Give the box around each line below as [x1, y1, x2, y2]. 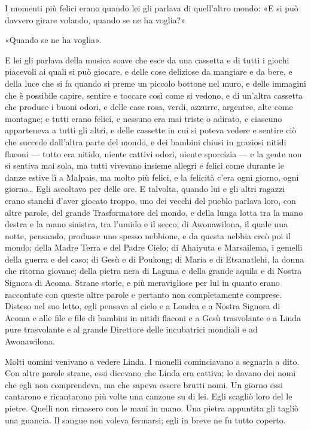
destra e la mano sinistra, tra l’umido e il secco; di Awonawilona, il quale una [5, 218, 288, 230]
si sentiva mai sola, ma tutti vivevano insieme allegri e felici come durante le [5, 159, 284, 172]
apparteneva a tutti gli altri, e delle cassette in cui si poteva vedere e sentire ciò [5, 124, 297, 136]
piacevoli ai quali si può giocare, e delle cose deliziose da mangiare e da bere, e [5, 65, 292, 78]
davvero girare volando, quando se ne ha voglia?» [5, 13, 185, 26]
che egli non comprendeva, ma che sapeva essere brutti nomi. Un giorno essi [5, 378, 283, 391]
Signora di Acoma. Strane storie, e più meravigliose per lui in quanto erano [5, 276, 280, 289]
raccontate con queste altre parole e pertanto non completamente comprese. [5, 288, 282, 300]
